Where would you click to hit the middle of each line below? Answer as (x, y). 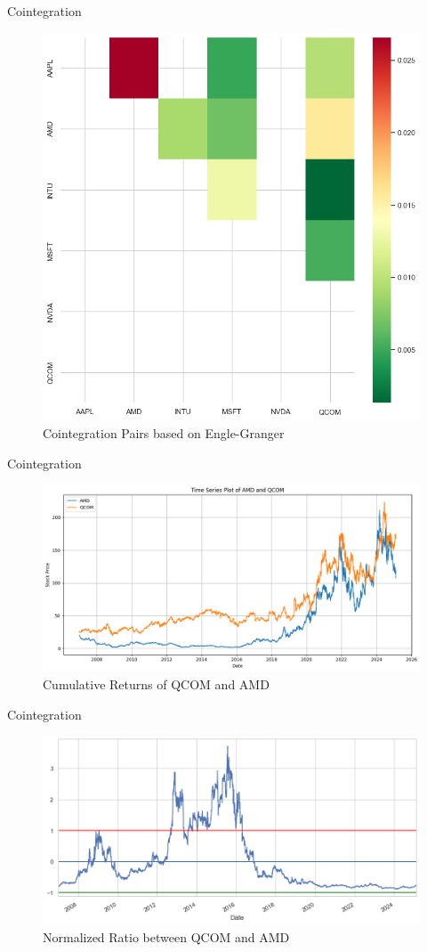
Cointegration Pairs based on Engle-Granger (164, 432)
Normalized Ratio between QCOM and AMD (166, 936)
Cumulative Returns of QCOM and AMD (156, 684)
